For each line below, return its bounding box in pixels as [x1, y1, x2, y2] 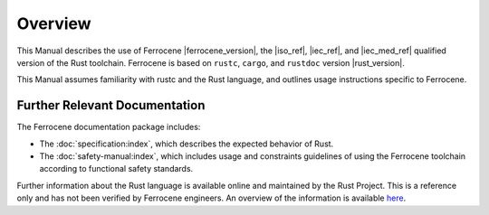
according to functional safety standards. [39, 164, 194, 174]
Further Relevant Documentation [16, 98, 206, 113]
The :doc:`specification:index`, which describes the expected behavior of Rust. [39, 138, 334, 149]
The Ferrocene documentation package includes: [16, 122, 201, 133]
